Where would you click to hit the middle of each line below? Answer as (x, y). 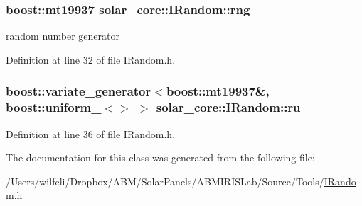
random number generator (63, 36)
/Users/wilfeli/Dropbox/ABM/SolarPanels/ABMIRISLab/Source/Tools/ (165, 181)
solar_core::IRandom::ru (228, 107)
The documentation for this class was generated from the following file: (160, 158)
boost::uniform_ (54, 107)
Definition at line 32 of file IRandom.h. (91, 59)
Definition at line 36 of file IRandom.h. (91, 133)
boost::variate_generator (79, 91)
